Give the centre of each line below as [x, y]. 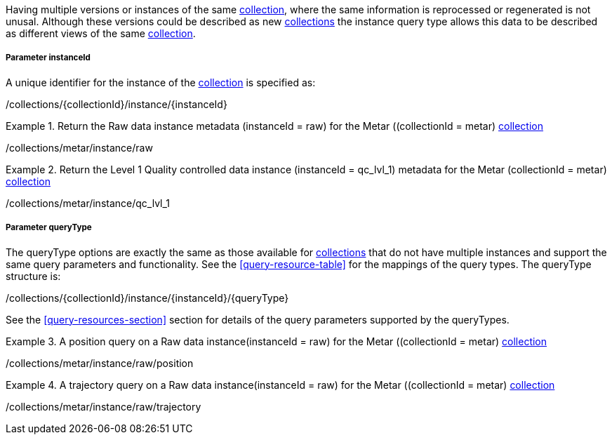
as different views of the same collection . [101, 33]
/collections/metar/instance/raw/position [100, 363]
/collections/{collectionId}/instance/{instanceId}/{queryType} [147, 298]
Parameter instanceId [48, 58]
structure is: [33, 276]
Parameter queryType [49, 228]
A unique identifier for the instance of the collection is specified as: [161, 82]
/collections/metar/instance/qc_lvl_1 [88, 203]
